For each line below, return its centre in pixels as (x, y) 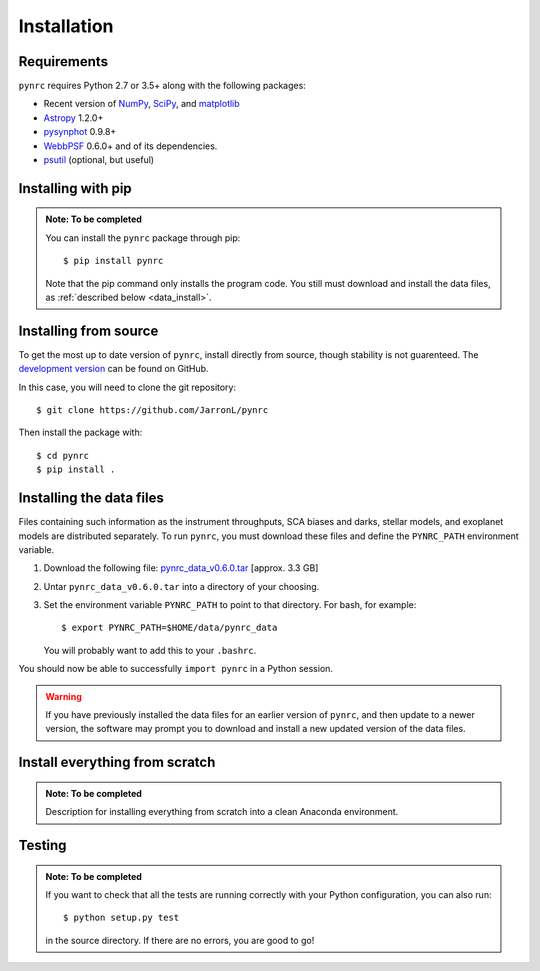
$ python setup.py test (121, 918)
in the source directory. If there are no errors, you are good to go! (180, 940)
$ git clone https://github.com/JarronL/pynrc (152, 410)
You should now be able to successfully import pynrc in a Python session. (176, 669)
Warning (63, 696)
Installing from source (88, 330)
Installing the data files (91, 498)
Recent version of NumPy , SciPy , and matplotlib (141, 104)
